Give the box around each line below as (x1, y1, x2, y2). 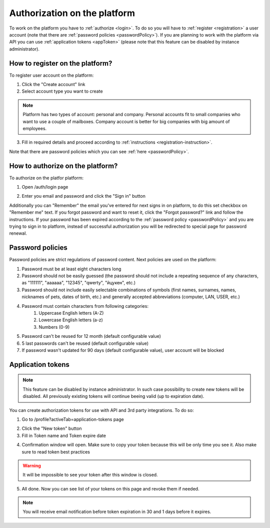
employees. (22, 125, 47, 131)
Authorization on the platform (9, 8, 135, 19)
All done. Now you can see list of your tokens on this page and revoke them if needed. (21, 485, 199, 491)
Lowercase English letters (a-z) (38, 317, 103, 323)
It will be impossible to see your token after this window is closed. (22, 472, 158, 478)
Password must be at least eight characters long (21, 266, 121, 272)
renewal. (9, 230, 27, 236)
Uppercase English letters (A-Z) (38, 310, 104, 316)
